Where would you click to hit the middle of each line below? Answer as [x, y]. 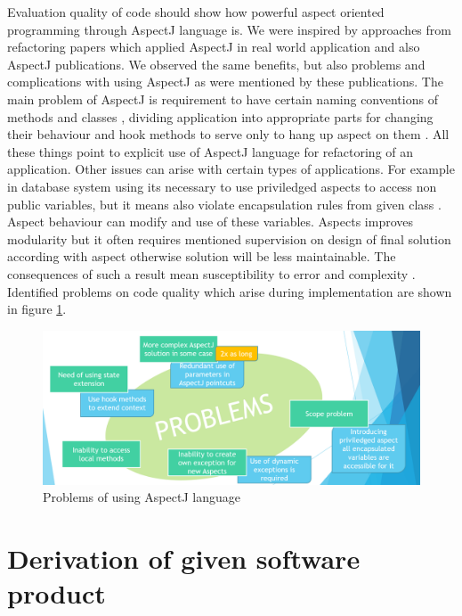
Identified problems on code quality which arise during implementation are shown [230, 291]
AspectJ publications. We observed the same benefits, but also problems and [216, 64]
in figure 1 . [37, 309]
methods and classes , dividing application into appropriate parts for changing [220, 116]
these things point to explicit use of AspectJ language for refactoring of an [211, 151]
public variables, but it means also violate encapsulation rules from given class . [224, 204]
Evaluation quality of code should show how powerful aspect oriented [196, 12]
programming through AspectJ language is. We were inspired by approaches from [229, 29]
